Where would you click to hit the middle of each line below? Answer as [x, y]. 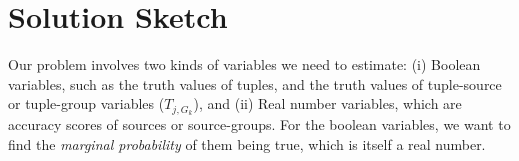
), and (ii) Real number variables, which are [327, 103]
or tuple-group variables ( [86, 103]
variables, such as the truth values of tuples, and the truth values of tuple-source [255, 83]
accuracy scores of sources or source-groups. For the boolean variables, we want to [259, 124]
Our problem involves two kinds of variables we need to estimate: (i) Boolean [244, 64]
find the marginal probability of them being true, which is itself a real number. [247, 143]
